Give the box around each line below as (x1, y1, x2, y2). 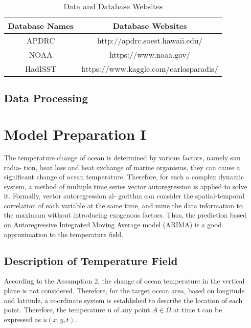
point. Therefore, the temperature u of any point (4, 305, 150, 315)
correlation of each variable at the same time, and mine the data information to (4, 200, 243, 210)
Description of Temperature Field (4, 253, 178, 268)
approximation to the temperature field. (4, 229, 123, 239)
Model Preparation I (4, 124, 146, 144)
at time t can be (173, 305, 222, 315)
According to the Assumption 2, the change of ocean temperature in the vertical (4, 276, 245, 286)
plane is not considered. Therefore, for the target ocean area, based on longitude (4, 285, 245, 296)
